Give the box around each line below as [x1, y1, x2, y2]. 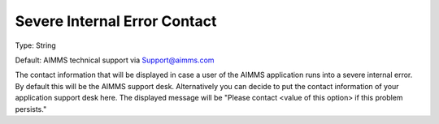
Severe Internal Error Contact [15, 12, 217, 30]
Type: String [15, 41, 56, 50]
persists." [15, 104, 47, 113]
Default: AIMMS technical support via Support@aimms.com [15, 55, 215, 65]
